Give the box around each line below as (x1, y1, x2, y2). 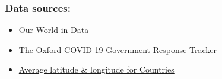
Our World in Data (18, 24, 89, 36)
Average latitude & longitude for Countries (18, 63, 175, 75)
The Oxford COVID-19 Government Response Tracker (18, 43, 217, 55)
